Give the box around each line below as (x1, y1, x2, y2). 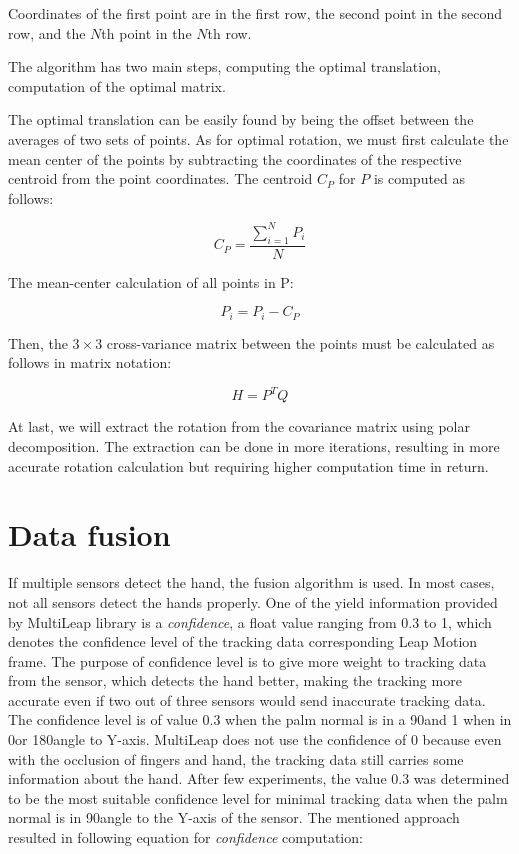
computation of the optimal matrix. (8, 75, 226, 96)
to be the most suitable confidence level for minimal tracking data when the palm (8, 787, 508, 808)
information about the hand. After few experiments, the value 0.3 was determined (8, 768, 510, 789)
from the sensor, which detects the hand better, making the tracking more (8, 670, 462, 691)
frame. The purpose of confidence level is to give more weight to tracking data (8, 650, 487, 671)
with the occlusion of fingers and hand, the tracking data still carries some (8, 748, 464, 769)
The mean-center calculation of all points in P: (8, 271, 294, 292)
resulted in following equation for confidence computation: (8, 827, 363, 848)
